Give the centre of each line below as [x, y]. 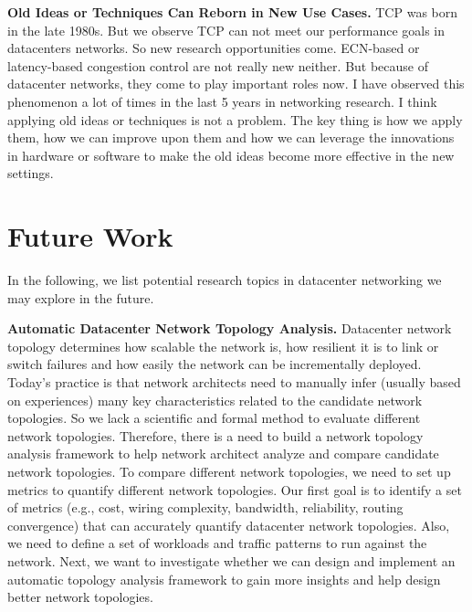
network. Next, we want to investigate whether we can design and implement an [231, 560]
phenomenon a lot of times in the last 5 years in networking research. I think [222, 101]
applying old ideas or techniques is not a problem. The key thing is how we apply [235, 119]
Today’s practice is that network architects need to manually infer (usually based [234, 382]
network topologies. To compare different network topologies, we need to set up [229, 471]
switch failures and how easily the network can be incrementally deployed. [215, 364]
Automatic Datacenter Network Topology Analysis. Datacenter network [230, 328]
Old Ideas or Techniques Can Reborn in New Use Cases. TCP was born [233, 12]
